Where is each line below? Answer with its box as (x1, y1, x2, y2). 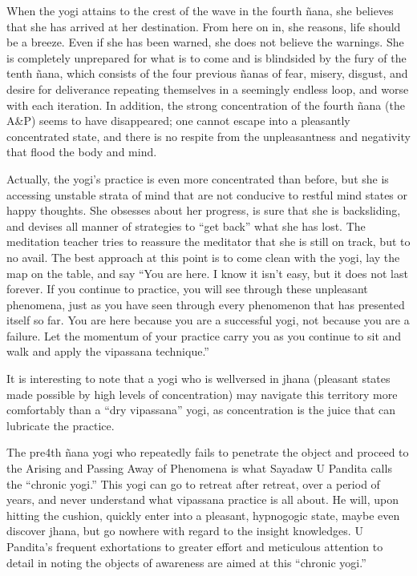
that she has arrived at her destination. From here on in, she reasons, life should (6, 18, 401, 34)
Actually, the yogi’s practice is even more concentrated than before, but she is (6, 170, 389, 187)
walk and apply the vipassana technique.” (6, 343, 209, 360)
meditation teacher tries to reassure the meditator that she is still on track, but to (6, 233, 411, 250)
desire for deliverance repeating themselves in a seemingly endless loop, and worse (6, 80, 409, 97)
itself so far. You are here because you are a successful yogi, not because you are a (6, 312, 410, 328)
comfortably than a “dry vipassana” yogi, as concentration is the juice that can (6, 401, 395, 418)
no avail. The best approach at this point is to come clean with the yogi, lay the (6, 248, 400, 265)
